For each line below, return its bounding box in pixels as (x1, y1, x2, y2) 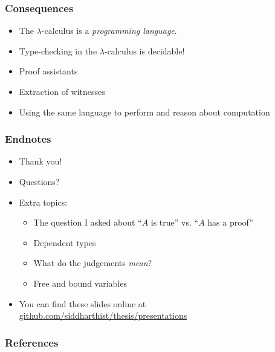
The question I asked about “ (33, 216, 142, 229)
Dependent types (33, 236, 96, 249)
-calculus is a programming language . (41, 24, 177, 37)
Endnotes (5, 131, 51, 146)
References (5, 334, 59, 350)
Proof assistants (19, 65, 78, 77)
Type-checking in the (19, 44, 97, 57)
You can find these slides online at (19, 297, 146, 310)
